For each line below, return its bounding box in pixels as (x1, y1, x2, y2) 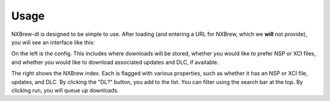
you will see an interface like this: (11, 38, 95, 46)
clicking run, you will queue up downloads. (11, 86, 119, 94)
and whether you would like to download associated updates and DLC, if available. (11, 58, 219, 66)
